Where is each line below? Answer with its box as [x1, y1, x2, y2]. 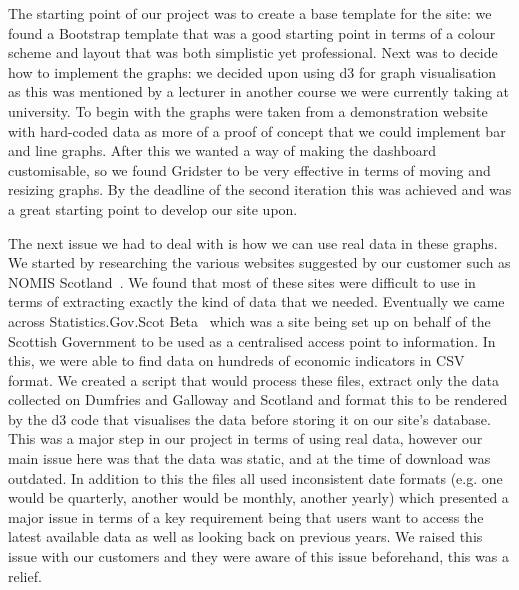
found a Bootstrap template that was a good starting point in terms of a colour [8, 22, 496, 43]
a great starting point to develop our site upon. [8, 198, 298, 219]
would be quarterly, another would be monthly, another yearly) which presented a [8, 487, 509, 508]
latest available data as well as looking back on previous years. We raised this [8, 526, 483, 547]
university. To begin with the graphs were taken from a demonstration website [8, 100, 488, 121]
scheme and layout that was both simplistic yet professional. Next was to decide [8, 42, 498, 63]
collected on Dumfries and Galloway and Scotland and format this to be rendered [8, 389, 508, 410]
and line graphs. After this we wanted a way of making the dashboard [8, 140, 437, 161]
